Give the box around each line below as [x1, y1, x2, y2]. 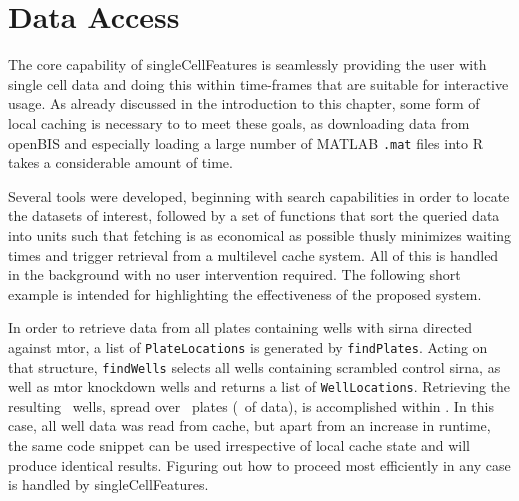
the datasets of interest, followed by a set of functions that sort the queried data [8, 205, 500, 226]
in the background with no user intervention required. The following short [8, 264, 461, 285]
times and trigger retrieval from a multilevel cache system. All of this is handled [8, 244, 499, 265]
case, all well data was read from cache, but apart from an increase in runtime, [8, 415, 491, 436]
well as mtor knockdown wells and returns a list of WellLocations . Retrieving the [8, 376, 511, 397]
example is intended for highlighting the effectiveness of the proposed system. [8, 283, 482, 304]
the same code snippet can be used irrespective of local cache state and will [8, 435, 471, 456]
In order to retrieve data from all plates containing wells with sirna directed [8, 317, 473, 338]
